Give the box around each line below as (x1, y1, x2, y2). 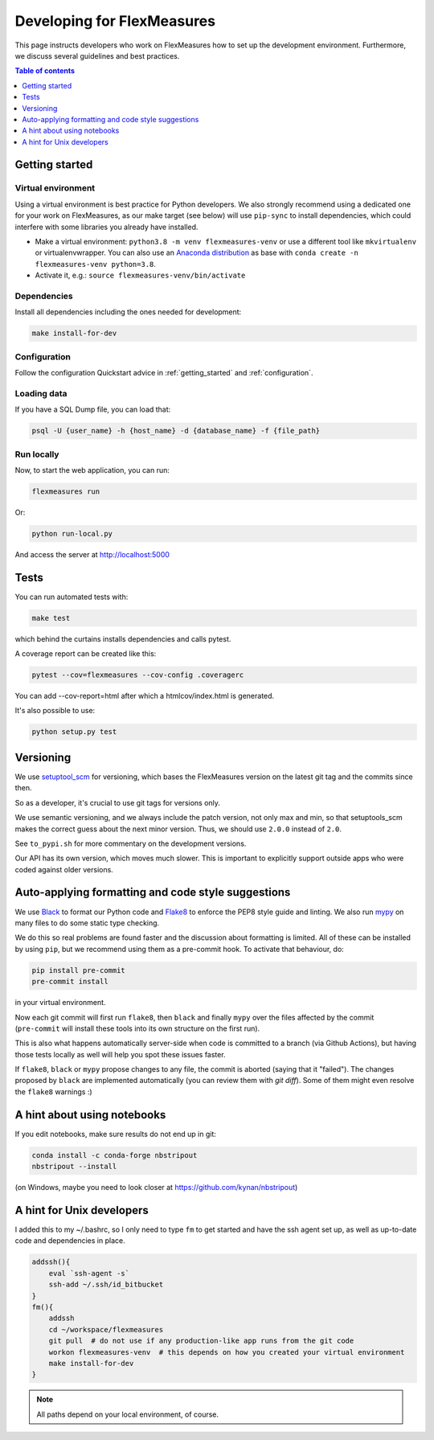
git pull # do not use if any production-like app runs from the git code (48, 1336, 354, 1346)
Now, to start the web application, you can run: (14, 465, 170, 474)
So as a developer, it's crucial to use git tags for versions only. (14, 798, 221, 807)
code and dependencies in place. (14, 1236, 125, 1245)
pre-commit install (31, 977, 108, 987)
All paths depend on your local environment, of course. (36, 1409, 219, 1419)
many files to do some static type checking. (14, 917, 160, 928)
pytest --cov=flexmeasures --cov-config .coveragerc (31, 671, 244, 679)
